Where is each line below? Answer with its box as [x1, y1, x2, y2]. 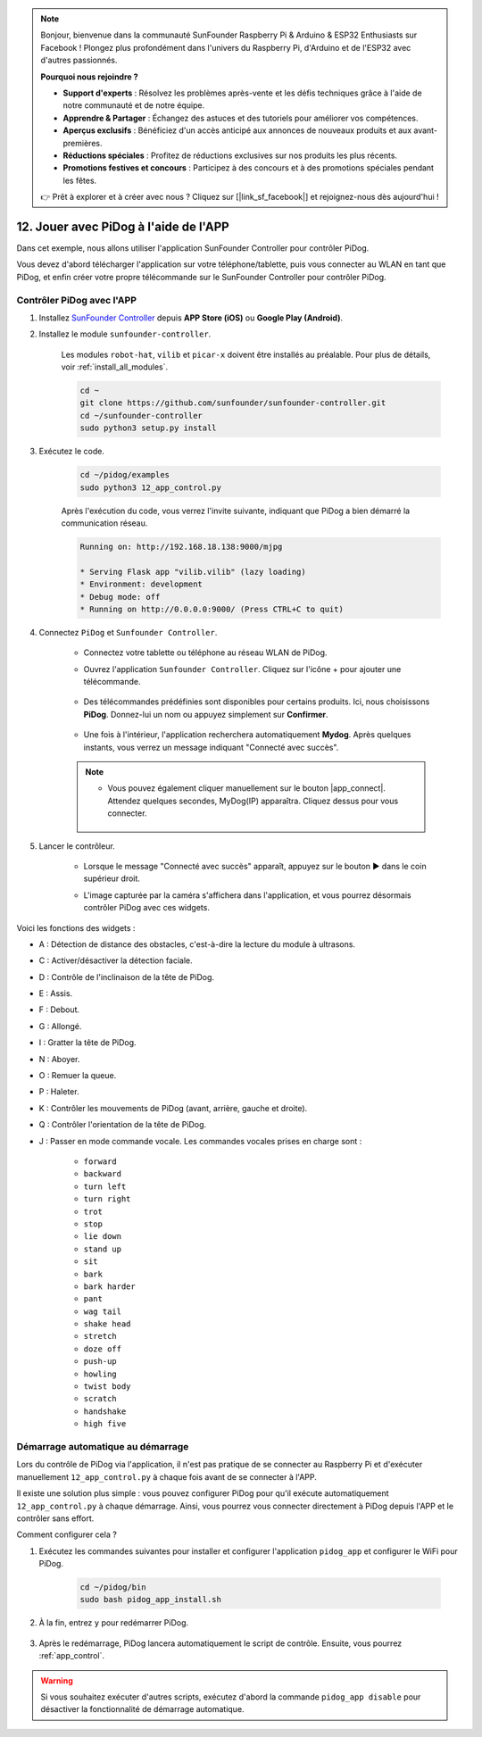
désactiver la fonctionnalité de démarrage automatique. [40, 1704, 245, 1715]
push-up [83, 1357, 118, 1367]
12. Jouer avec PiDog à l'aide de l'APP [16, 219, 229, 234]
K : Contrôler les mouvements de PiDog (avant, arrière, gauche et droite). [38, 1102, 308, 1113]
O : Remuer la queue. [38, 1070, 117, 1081]
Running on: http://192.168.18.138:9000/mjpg [79, 541, 283, 552]
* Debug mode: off [79, 592, 161, 602]
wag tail [83, 1306, 122, 1317]
